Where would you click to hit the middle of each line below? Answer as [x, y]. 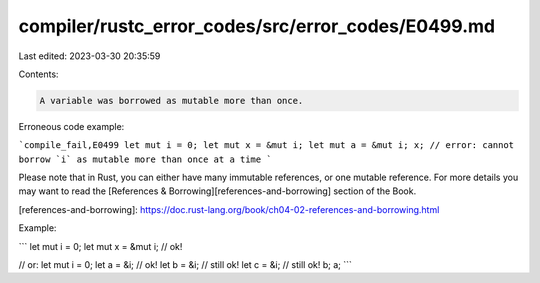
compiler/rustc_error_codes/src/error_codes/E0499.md [256, 26]
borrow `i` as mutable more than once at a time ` [145, 159]
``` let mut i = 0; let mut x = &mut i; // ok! [100, 246]
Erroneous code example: [71, 126]
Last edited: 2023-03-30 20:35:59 [89, 56]
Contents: [38, 74]
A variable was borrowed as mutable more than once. [171, 100]
